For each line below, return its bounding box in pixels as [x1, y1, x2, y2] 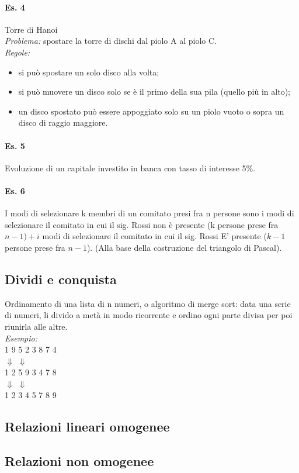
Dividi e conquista [5, 270, 117, 288]
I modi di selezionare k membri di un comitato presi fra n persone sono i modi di [5, 207, 294, 219]
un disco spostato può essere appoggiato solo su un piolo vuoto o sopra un [18, 105, 284, 117]
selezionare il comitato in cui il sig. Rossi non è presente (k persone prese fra [5, 218, 279, 230]
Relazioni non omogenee [5, 452, 154, 470]
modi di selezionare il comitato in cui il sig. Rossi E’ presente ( [42, 230, 267, 242]
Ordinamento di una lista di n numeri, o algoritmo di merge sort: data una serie [5, 297, 291, 309]
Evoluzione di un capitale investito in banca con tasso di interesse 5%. [5, 161, 256, 174]
